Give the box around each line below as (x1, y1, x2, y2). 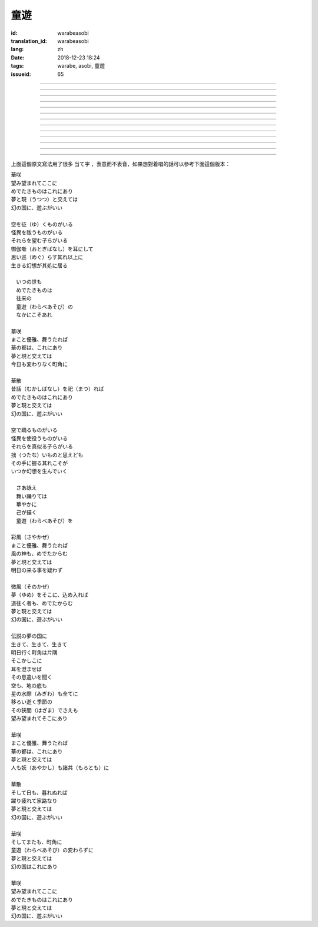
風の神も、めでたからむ (11, 550, 68, 557)
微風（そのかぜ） (11, 583, 52, 590)
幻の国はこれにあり (11, 863, 58, 870)
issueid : (11, 71, 31, 78)
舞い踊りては (15, 492, 47, 500)
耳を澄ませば (11, 665, 42, 672)
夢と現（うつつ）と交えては (11, 196, 78, 203)
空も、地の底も (11, 682, 47, 689)
